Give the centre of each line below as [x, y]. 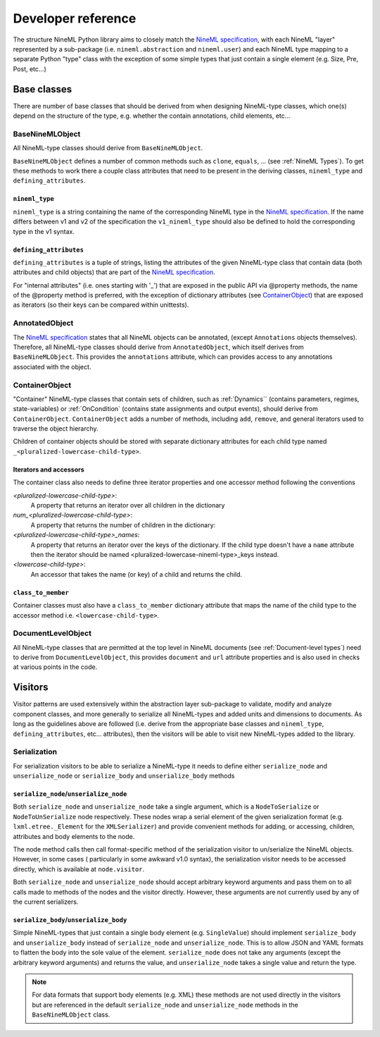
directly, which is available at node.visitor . [79, 869]
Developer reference [75, 18]
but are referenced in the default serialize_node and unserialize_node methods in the [165, 1005]
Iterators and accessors [49, 470]
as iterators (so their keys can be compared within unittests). [101, 305]
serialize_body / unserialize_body [70, 919]
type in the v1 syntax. [44, 231]
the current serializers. [46, 902]
